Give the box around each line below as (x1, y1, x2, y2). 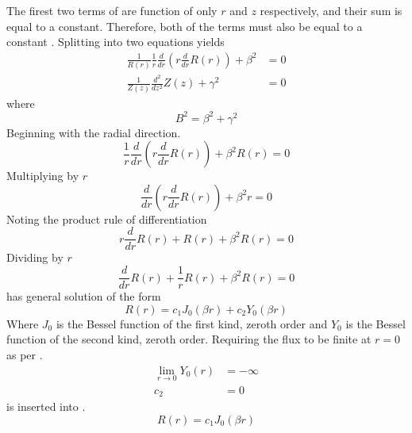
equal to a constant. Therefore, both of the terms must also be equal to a (6, 17, 363, 34)
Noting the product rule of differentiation (6, 210, 207, 227)
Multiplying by (6, 167, 79, 184)
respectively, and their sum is (260, 2, 402, 18)
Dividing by (6, 249, 64, 266)
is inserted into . (6, 398, 86, 415)
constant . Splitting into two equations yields (6, 33, 225, 50)
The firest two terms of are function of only (6, 2, 218, 18)
